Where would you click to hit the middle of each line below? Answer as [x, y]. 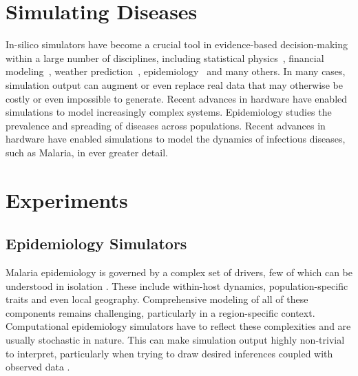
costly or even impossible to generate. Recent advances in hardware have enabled [177, 98]
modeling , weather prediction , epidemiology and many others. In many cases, [176, 71]
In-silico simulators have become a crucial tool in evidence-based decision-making [177, 44]
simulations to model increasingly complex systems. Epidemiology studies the [169, 112]
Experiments [67, 199]
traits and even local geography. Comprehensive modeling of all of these [157, 299]
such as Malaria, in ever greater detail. [87, 152]
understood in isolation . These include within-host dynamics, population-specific [177, 285]
